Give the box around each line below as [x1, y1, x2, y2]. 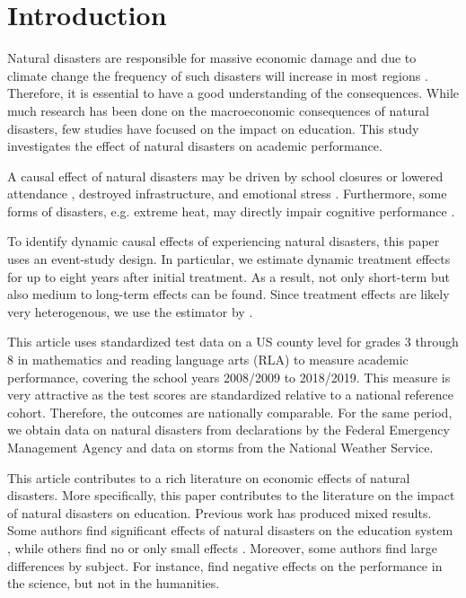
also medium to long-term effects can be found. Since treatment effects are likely [7, 285, 450, 303]
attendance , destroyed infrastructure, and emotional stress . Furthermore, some [7, 184, 447, 203]
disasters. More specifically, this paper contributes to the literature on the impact [7, 486, 455, 505]
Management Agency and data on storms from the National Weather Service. [7, 438, 434, 456]
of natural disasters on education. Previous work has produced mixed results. [7, 503, 432, 522]
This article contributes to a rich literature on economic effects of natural [7, 468, 410, 487]
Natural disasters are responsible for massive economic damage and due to [7, 48, 417, 67]
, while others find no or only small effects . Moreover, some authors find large [7, 538, 437, 557]
